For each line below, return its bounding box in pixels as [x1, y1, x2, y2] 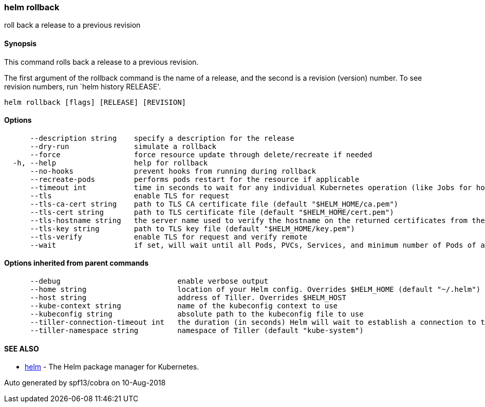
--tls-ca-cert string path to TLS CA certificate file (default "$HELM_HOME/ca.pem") [30, 199, 399, 208]
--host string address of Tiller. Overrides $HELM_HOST [30, 293, 346, 302]
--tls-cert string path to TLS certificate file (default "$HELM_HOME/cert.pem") [30, 208, 394, 216]
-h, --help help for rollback [12, 158, 208, 167]
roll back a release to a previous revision [4, 21, 141, 30]
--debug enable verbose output [30, 277, 269, 286]
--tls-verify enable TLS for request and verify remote [30, 232, 308, 241]
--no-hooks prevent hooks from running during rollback [30, 166, 316, 175]
